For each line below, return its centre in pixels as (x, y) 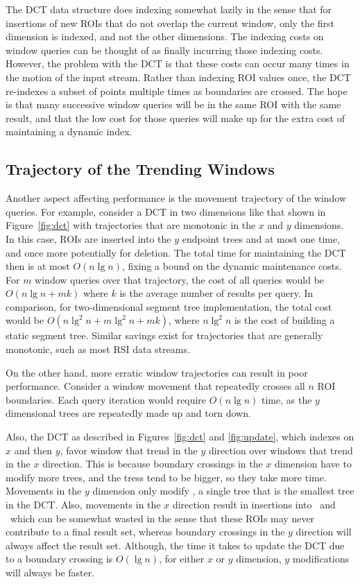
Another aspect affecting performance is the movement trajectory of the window (176, 198)
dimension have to (313, 464)
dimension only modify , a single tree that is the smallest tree (223, 491)
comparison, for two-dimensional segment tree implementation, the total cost (169, 306)
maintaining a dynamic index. (69, 131)
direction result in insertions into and (254, 505)
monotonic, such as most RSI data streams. (98, 349)
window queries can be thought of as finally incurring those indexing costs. (164, 50)
